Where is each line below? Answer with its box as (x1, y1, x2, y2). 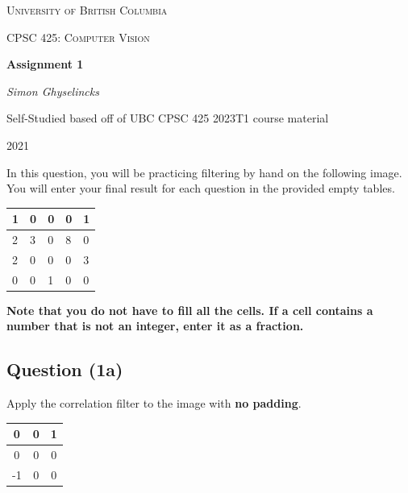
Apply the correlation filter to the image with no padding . (6, 395, 302, 412)
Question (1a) (6, 357, 123, 382)
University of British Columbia (6, 2, 168, 18)
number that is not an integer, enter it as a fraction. (6, 317, 304, 334)
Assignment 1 (6, 56, 84, 72)
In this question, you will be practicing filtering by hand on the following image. (6, 164, 402, 180)
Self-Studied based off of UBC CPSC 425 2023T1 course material (6, 110, 329, 126)
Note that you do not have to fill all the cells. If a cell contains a (6, 301, 373, 318)
